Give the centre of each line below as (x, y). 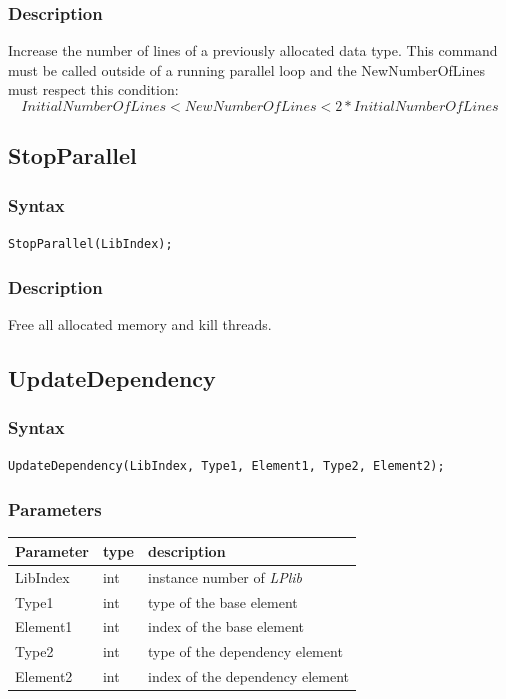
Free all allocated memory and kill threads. (140, 323)
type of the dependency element (245, 651)
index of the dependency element (249, 676)
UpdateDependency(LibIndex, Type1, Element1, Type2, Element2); (226, 466)
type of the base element (223, 601)
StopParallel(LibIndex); (90, 244)
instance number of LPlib (225, 576)
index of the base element (226, 626)
